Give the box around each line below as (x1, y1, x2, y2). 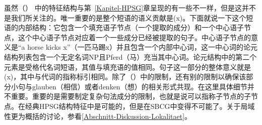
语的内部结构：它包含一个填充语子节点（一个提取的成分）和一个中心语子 (4, 22, 244, 33)
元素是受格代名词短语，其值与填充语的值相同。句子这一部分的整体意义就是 (4, 61, 251, 72)
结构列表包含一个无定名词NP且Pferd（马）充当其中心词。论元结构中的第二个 (4, 51, 257, 62)
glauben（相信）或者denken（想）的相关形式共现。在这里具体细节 (32, 81, 247, 91)
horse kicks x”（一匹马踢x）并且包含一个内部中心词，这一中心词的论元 (27, 42, 258, 52)
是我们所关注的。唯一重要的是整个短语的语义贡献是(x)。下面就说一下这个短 (4, 12, 253, 23)
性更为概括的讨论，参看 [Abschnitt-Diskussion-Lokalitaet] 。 (4, 110, 192, 121)
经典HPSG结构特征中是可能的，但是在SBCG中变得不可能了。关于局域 (25, 100, 255, 111)
